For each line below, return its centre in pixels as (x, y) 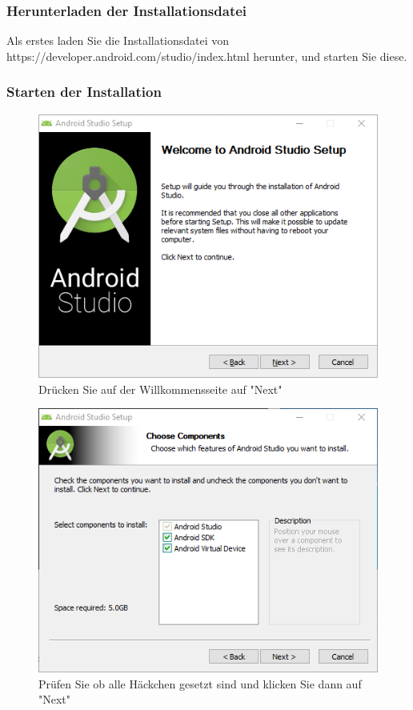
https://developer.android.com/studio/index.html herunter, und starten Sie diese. (207, 56)
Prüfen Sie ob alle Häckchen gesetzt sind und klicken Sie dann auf (200, 683)
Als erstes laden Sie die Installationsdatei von (118, 40)
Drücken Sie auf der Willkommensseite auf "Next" (160, 389)
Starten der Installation (84, 92)
